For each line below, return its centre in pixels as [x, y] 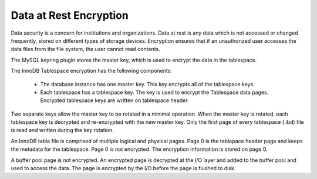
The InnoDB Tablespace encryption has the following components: [92, 71]
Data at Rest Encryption [70, 15]
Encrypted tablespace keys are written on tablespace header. [114, 100]
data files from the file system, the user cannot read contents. [86, 49]
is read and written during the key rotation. [62, 130]
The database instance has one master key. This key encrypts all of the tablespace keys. [147, 84]
